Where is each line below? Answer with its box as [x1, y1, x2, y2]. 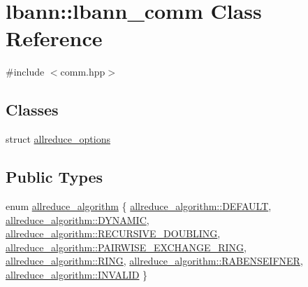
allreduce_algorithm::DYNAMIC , [6, 212, 149, 227]
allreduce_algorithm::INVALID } [6, 267, 148, 281]
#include [6, 64, 45, 79]
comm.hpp [60, 64, 105, 79]
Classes [6, 99, 59, 120]
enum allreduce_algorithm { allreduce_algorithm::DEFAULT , [6, 198, 272, 213]
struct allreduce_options [6, 132, 110, 146]
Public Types [6, 166, 103, 188]
